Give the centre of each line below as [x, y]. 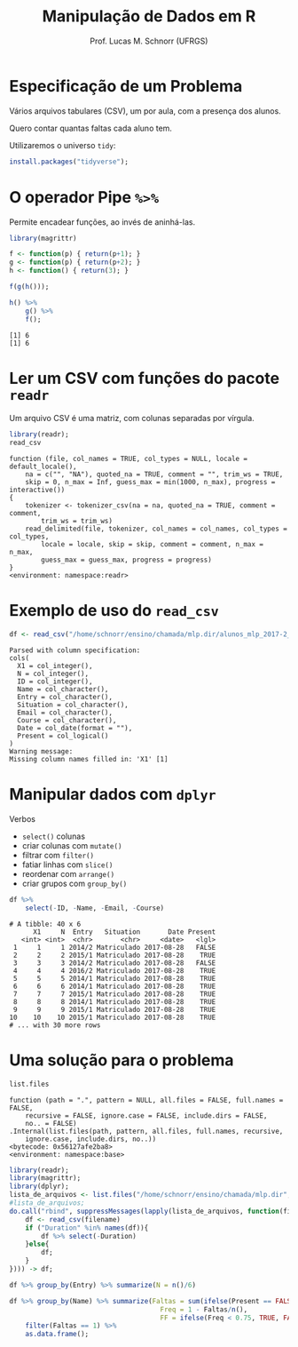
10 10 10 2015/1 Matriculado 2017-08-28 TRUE [113, 1017]
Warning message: [41, 752]
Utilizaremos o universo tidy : [63, 145]
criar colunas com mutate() [72, 845]
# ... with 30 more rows [55, 1025]
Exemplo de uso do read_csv [114, 611]
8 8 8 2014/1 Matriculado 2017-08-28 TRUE [114, 1001]
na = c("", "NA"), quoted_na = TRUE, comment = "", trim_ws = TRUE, [154, 474]
